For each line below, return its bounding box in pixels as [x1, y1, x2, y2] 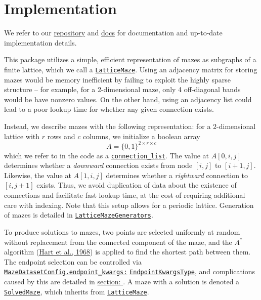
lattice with [4, 131, 39, 141]
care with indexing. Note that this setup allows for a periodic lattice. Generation [4, 199, 254, 210]
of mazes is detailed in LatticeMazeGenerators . [4, 209, 153, 220]
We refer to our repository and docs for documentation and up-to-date [4, 27, 223, 38]
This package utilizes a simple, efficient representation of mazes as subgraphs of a [4, 54, 256, 65]
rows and [47, 131, 75, 141]
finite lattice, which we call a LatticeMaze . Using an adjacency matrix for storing [4, 64, 257, 74]
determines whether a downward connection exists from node [4, 160, 193, 170]
